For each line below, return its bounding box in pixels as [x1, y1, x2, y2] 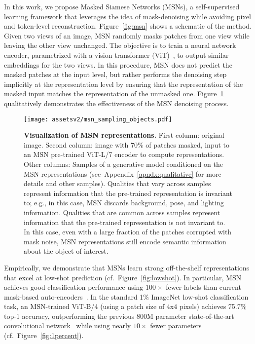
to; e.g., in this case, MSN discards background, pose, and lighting [24, 197, 224, 208]
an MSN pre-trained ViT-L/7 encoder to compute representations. [24, 149, 224, 159]
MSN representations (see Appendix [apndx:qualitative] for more [24, 168, 221, 179]
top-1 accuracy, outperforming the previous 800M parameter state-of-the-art [4, 310, 234, 321]
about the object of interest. [24, 246, 109, 256]
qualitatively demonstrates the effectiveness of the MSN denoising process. [4, 98, 229, 108]
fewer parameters [150, 320, 202, 331]
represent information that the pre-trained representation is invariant [24, 188, 232, 198]
